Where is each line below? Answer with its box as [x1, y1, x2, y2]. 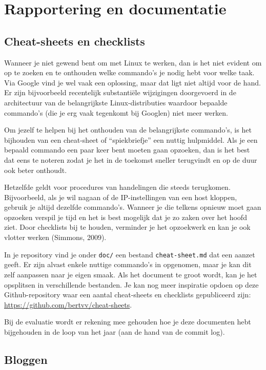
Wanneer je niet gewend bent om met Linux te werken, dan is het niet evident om [4, 57, 262, 68]
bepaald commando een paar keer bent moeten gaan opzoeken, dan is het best [4, 144, 250, 155]
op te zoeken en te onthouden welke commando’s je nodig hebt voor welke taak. [4, 67, 255, 78]
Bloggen [4, 351, 48, 367]
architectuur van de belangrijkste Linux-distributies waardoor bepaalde [4, 97, 228, 107]
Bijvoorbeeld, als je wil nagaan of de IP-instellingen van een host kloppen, [4, 191, 237, 202]
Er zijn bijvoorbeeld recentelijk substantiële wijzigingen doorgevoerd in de [4, 87, 236, 98]
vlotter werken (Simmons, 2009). [4, 232, 107, 243]
